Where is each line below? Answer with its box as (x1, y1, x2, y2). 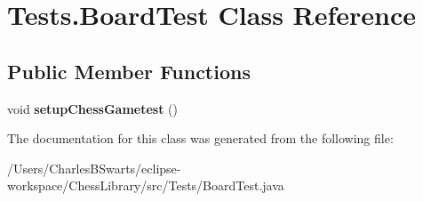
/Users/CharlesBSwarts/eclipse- (7, 158, 181, 177)
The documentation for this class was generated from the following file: (7, 129, 394, 148)
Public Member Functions (7, 57, 251, 84)
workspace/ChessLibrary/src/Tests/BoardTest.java (7, 176, 284, 195)
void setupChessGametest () (7, 99, 178, 117)
